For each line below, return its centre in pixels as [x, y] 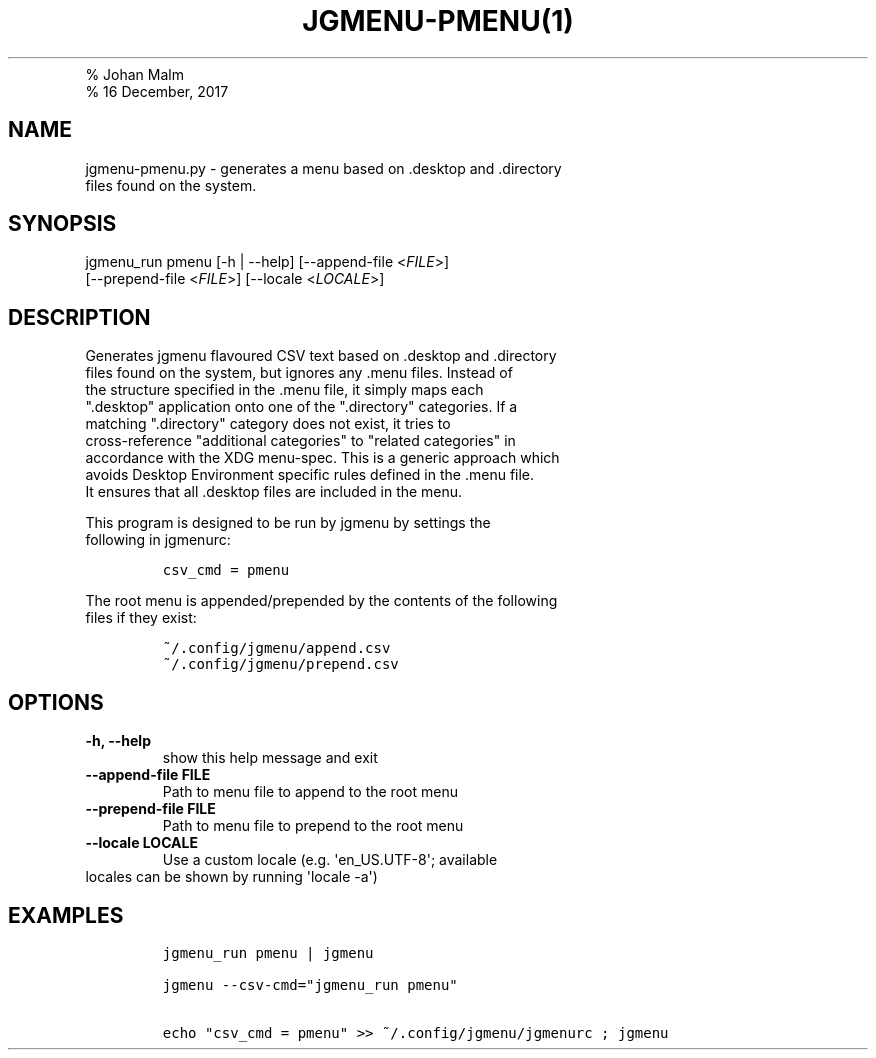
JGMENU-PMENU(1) [438, 21]
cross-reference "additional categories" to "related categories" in [300, 441]
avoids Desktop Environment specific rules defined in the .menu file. [310, 475]
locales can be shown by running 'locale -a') [231, 877]
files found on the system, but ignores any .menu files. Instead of [299, 373]
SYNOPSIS [62, 224]
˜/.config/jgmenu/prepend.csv [280, 664]
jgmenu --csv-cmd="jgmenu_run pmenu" [310, 984]
